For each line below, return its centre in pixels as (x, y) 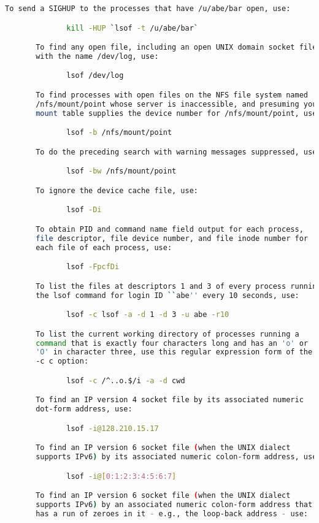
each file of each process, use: (104, 247)
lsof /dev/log (95, 76)
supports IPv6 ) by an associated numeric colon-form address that (174, 505)
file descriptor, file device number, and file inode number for (172, 238)
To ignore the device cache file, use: (117, 190)
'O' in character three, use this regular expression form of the (174, 352)
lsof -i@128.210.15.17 (113, 428)
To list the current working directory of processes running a (167, 334)
